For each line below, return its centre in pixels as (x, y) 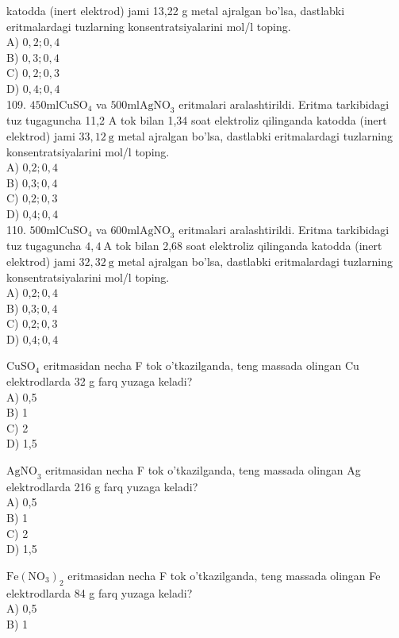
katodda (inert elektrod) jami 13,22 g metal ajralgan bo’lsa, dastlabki (176, 10)
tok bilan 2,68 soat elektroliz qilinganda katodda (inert (249, 246)
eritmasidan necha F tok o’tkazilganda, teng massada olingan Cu (201, 365)
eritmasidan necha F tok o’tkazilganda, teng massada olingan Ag (203, 470)
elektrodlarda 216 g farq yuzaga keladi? (102, 486)
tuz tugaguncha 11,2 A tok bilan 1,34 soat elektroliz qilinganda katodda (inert (197, 120)
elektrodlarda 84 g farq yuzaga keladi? (100, 592)
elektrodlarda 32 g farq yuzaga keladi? (100, 381)
